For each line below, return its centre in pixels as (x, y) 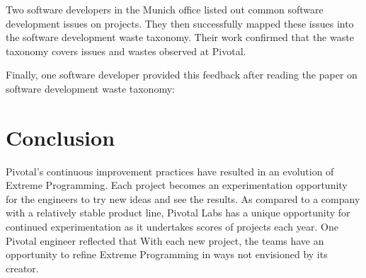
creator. (22, 268)
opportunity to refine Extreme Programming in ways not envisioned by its (167, 254)
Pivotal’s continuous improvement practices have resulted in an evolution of (170, 171)
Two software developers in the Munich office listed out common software (165, 9)
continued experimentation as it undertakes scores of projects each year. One (172, 227)
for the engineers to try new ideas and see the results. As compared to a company (183, 198)
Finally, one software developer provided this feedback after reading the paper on (182, 75)
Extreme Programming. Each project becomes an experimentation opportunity (177, 185)
